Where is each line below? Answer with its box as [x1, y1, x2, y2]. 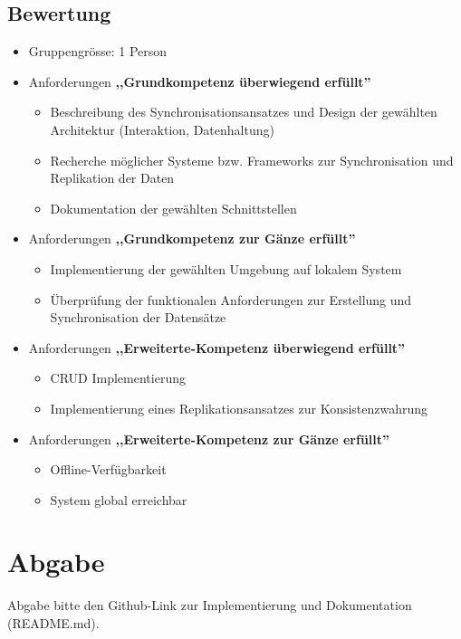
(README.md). [7, 614, 100, 633]
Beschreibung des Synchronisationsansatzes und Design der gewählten [50, 102, 437, 121]
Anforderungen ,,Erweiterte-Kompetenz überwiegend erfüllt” [28, 338, 406, 357]
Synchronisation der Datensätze [50, 308, 226, 327]
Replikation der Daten [50, 168, 175, 187]
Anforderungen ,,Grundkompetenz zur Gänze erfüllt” [28, 229, 356, 248]
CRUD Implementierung [50, 368, 186, 387]
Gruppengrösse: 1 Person [28, 42, 168, 61]
